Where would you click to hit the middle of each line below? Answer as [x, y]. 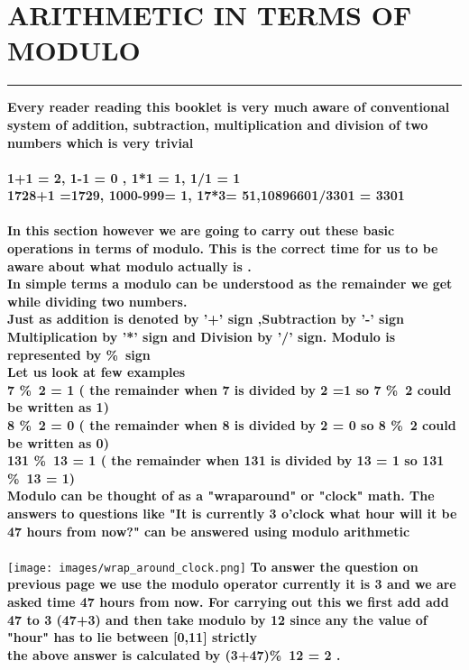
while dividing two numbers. [97, 301]
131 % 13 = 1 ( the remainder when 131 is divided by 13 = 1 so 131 [226, 460]
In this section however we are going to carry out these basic [201, 230]
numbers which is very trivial [101, 142]
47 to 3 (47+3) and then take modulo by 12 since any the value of [217, 619]
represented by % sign [79, 354]
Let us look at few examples [97, 372]
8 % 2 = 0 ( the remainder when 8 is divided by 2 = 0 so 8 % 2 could [232, 425]
